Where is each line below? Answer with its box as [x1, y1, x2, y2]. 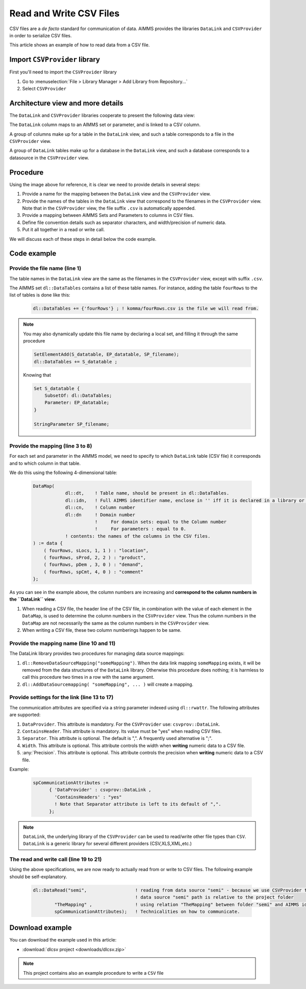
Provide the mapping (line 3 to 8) [9, 442, 92, 449]
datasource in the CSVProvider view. [9, 155, 89, 161]
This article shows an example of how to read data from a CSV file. [9, 42, 150, 48]
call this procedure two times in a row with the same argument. [22, 674, 155, 680]
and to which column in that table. [9, 460, 81, 466]
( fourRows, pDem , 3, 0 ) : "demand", [43, 562, 144, 567]
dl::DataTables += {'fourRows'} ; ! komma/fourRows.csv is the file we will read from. [33, 306, 259, 311]
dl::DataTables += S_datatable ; [34, 359, 117, 364]
